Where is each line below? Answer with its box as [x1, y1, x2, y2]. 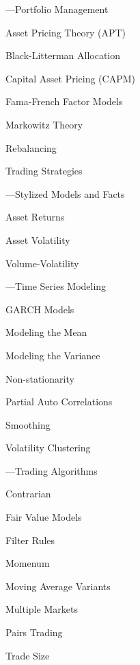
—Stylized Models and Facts [5, 186, 125, 201]
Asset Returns [5, 210, 65, 224]
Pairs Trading [5, 625, 63, 640]
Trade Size [5, 648, 50, 662]
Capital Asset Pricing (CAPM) [5, 71, 135, 85]
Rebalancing [5, 140, 57, 155]
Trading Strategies [5, 164, 83, 178]
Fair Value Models [5, 510, 82, 524]
